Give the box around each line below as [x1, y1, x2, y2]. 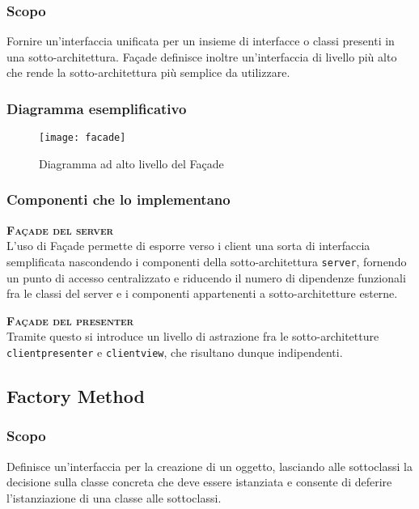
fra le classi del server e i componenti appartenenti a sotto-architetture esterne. [6, 285, 398, 302]
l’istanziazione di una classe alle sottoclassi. [6, 489, 222, 506]
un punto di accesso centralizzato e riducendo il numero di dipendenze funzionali [6, 269, 406, 286]
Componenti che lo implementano [6, 189, 231, 210]
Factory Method [6, 383, 145, 408]
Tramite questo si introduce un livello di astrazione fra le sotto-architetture [6, 328, 379, 345]
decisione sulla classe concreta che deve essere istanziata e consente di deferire [6, 473, 392, 490]
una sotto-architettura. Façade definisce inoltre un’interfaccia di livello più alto [6, 48, 397, 65]
